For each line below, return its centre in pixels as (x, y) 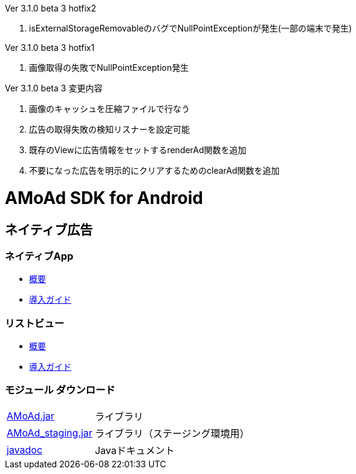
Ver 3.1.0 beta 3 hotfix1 (50, 48)
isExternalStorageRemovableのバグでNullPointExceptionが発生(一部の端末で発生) (191, 28)
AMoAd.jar (31, 416)
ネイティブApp (39, 256)
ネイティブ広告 (49, 229)
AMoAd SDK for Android (104, 198)
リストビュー (35, 323)
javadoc (25, 449)
